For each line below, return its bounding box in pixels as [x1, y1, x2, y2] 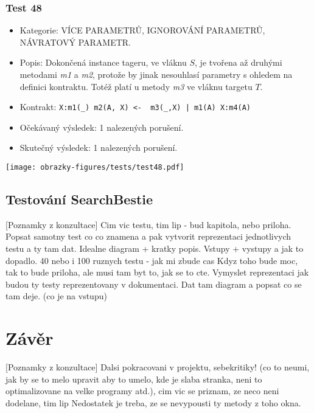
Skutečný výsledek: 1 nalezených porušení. [19, 141, 178, 154]
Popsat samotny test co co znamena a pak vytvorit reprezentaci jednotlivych [5, 230, 291, 243]
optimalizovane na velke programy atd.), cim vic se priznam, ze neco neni [5, 384, 279, 397]
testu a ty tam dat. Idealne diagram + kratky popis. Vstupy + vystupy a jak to [5, 242, 304, 255]
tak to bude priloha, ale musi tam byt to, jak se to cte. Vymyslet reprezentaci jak [5, 266, 309, 279]
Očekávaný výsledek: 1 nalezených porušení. [19, 120, 184, 133]
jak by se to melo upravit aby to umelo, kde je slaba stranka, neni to [5, 372, 262, 385]
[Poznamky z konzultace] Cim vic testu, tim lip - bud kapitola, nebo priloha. [5, 218, 291, 231]
